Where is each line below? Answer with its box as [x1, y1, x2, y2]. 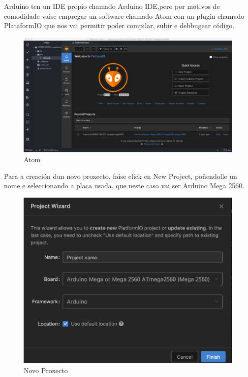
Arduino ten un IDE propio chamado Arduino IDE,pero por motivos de [4, 1, 220, 11]
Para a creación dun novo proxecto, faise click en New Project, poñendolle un [4, 171, 237, 181]
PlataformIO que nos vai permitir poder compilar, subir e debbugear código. [4, 20, 235, 31]
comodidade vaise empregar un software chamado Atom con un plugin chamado [4, 10, 245, 21]
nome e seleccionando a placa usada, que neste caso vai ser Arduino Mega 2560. [4, 180, 245, 191]
